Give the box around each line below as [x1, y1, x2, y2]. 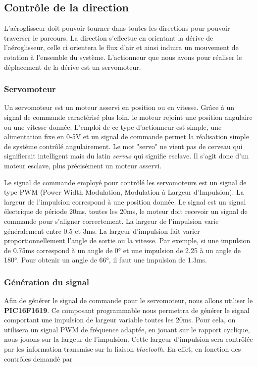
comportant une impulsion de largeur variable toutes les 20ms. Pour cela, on [4, 315, 236, 325]
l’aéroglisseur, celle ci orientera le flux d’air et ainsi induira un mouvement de [4, 42, 239, 52]
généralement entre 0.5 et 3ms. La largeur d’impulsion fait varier [4, 225, 200, 236]
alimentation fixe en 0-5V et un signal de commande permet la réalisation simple [4, 131, 249, 142]
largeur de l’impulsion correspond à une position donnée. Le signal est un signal [4, 196, 246, 207]
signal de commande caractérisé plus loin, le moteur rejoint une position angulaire [4, 111, 253, 122]
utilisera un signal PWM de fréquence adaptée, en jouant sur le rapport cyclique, [4, 324, 250, 334]
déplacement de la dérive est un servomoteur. [4, 61, 141, 72]
